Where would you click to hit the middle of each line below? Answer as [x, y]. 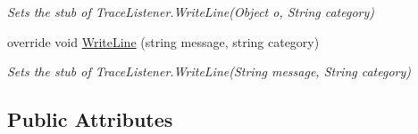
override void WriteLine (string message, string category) [163, 41]
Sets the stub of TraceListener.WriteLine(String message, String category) [209, 71]
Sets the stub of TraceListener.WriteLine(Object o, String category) [191, 12]
